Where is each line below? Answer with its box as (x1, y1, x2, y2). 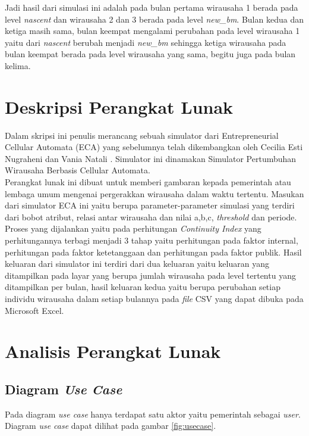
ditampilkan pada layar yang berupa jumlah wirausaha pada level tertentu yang (5, 269, 296, 281)
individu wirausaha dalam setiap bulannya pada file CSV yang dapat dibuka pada (5, 292, 304, 304)
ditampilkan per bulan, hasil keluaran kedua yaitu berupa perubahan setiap (5, 281, 280, 293)
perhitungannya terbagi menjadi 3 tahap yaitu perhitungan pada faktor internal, (5, 234, 298, 247)
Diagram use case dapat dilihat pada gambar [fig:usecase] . (5, 419, 216, 432)
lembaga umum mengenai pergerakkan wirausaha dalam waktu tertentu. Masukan (5, 187, 304, 200)
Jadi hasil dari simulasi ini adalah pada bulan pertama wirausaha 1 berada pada (5, 1, 298, 13)
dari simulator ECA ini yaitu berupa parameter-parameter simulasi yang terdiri (5, 199, 295, 211)
